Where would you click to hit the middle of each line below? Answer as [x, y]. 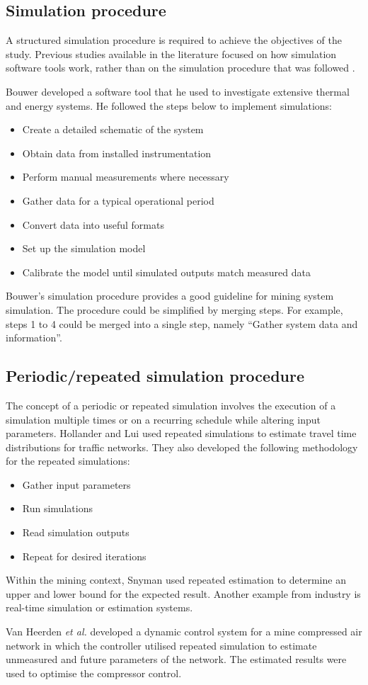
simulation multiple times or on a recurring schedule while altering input [163, 419]
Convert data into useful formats [93, 224]
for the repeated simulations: [68, 461]
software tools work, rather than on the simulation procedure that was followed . [180, 68]
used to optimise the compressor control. [94, 673]
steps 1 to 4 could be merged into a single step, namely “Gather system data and [182, 323]
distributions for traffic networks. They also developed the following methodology [182, 447]
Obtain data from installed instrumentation [117, 153]
